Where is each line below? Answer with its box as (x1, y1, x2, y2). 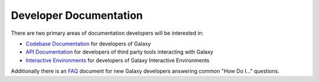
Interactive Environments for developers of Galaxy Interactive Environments (25, 57, 210, 64)
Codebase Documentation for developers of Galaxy (25, 40, 151, 47)
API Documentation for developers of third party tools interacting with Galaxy (25, 48, 214, 55)
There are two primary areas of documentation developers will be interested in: (11, 29, 204, 37)
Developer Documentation (11, 9, 143, 22)
